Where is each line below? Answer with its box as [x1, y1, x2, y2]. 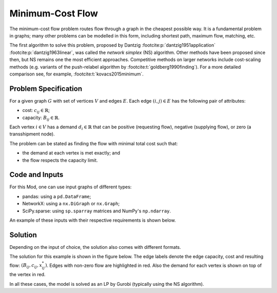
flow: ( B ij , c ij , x [9, 262, 43, 269]
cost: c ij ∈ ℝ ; [22, 107, 50, 114]
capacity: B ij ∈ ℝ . [22, 114, 60, 122]
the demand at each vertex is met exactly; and [22, 150, 121, 156]
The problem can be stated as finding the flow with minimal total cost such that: [9, 140, 178, 146]
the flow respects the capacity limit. [22, 157, 98, 163]
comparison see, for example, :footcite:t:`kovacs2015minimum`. [9, 71, 144, 77]
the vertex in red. [9, 271, 46, 278]
